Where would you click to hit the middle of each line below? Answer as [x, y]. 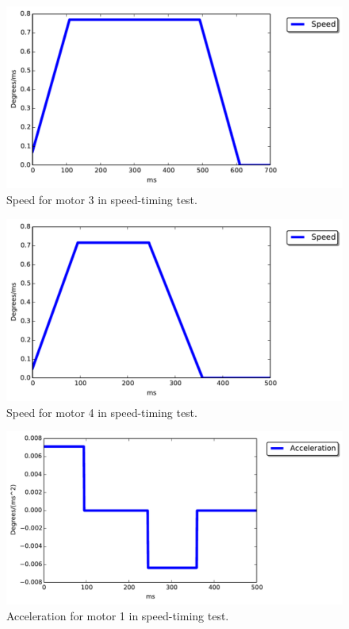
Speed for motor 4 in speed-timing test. [102, 412]
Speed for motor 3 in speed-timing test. [102, 199]
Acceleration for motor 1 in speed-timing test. [118, 615]
